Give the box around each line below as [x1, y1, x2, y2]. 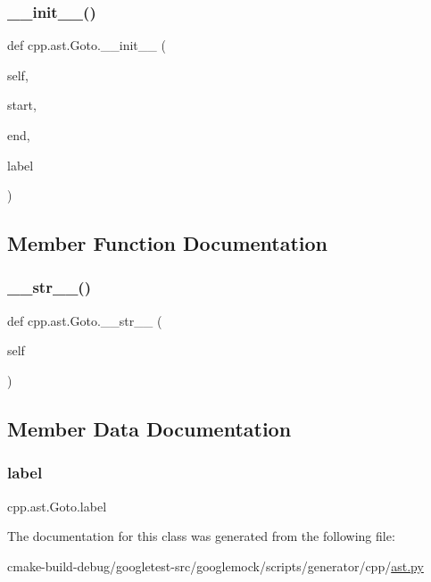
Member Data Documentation [7, 414, 292, 442]
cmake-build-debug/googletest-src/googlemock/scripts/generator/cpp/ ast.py [7, 556, 424, 575]
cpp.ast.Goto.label [7, 496, 107, 515]
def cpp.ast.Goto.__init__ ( [7, 36, 166, 54]
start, [7, 96, 37, 114]
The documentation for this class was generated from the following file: [7, 527, 395, 545]
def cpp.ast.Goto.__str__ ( [7, 311, 162, 329]
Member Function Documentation [7, 229, 328, 257]
